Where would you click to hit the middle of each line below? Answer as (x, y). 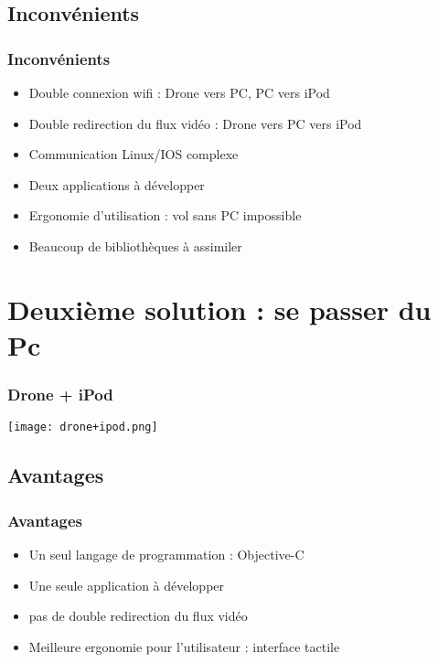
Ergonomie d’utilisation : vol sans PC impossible (165, 215)
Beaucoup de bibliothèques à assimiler (135, 246)
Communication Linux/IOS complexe (134, 154)
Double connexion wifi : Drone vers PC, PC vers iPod (179, 92)
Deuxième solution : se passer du (219, 309)
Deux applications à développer (117, 184)
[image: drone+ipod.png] (83, 427)
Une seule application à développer (127, 585)
